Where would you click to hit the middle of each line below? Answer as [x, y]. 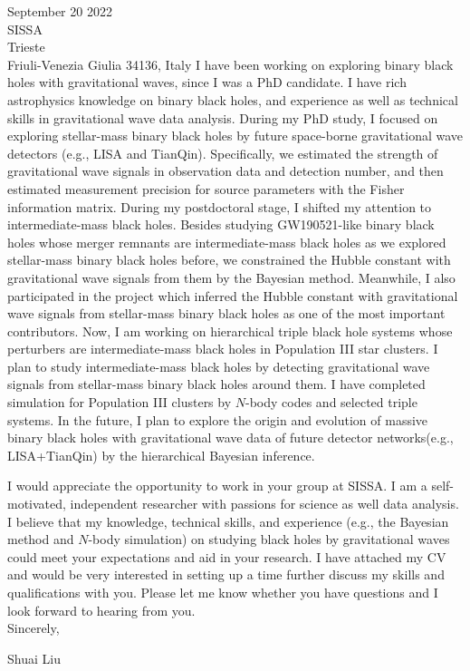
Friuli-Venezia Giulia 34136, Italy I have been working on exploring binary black [230, 64]
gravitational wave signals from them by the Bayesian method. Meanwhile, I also [231, 277]
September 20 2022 [60, 11]
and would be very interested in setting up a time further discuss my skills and [226, 574]
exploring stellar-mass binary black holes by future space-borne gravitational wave [235, 136]
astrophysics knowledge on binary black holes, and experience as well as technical [233, 99]
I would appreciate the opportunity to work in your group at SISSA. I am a [217, 486]
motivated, [37, 504]
